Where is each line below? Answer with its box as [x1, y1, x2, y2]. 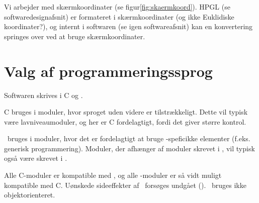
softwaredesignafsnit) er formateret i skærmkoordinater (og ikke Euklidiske [4, 11, 234, 22]
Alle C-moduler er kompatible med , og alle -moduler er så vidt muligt [4, 170, 222, 180]
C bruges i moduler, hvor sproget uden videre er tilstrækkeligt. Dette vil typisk [4, 107, 248, 117]
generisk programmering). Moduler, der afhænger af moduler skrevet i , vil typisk [4, 143, 255, 153]
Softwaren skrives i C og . [4, 89, 83, 100]
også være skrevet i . [4, 153, 67, 163]
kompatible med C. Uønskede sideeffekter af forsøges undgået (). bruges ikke [4, 179, 246, 190]
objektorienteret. [4, 189, 55, 200]
